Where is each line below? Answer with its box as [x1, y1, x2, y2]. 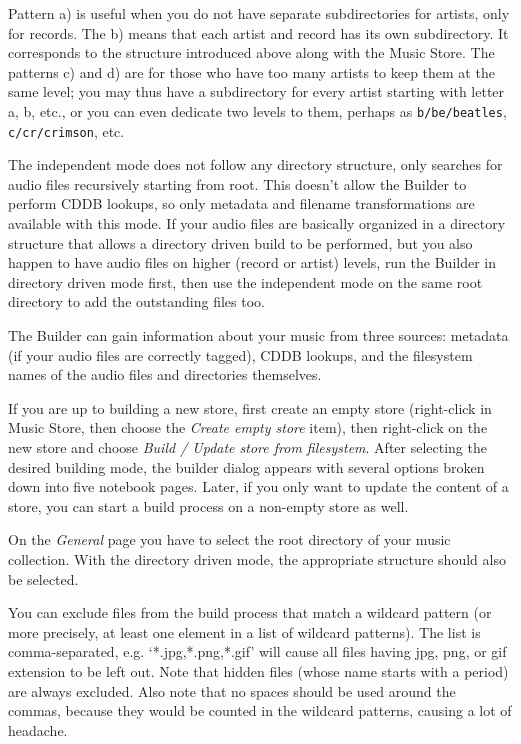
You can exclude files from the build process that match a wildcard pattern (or [8, 602, 492, 623]
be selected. [8, 568, 79, 589]
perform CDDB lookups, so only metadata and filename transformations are [8, 193, 475, 214]
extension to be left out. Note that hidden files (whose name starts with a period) [8, 660, 509, 681]
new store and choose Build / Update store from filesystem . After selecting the [8, 437, 487, 457]
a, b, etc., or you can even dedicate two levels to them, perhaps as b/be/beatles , [8, 100, 507, 121]
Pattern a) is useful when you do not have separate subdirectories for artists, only [8, 3, 510, 23]
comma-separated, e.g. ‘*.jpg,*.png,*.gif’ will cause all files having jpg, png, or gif [8, 641, 507, 662]
